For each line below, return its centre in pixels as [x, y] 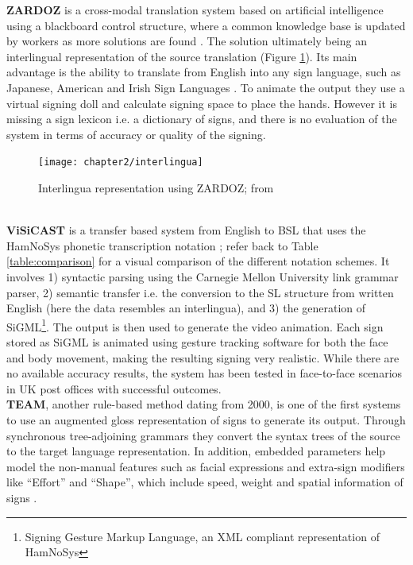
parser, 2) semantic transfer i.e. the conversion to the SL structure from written [200, 292]
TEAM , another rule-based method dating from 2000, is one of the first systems [204, 404]
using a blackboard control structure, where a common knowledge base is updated [206, 25]
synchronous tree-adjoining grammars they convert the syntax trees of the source [203, 435]
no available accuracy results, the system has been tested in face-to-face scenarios [205, 373]
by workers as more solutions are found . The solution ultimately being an [187, 41]
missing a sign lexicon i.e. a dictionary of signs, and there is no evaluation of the [202, 119]
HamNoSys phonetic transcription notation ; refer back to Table [162, 245]
